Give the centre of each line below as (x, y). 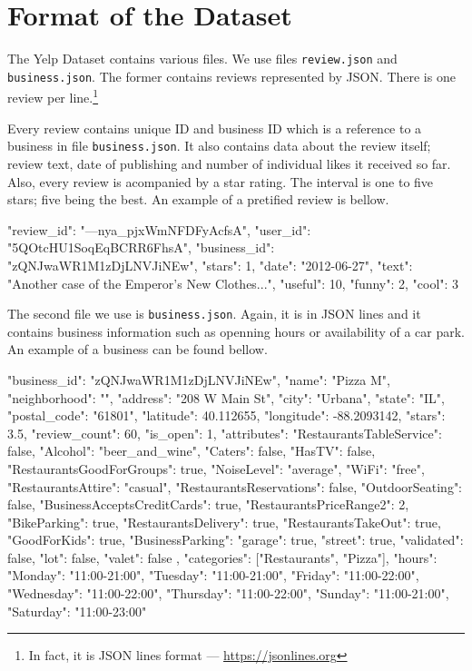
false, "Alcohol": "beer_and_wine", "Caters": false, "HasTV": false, (192, 451)
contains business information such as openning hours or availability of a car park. (236, 331)
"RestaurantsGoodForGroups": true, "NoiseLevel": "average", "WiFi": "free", (216, 468)
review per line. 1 (53, 96)
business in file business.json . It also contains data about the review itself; (219, 146)
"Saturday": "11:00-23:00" (77, 611)
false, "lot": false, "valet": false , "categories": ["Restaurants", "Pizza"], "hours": (222, 557)
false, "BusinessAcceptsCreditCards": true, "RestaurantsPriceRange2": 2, (208, 504)
